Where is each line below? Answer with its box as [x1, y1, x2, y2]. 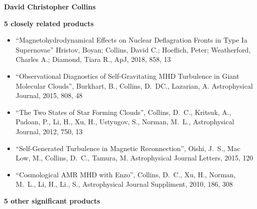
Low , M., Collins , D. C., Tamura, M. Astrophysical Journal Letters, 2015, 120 [15, 153, 254, 163]
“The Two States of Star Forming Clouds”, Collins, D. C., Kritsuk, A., [15, 106, 231, 117]
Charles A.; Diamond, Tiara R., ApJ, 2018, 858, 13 [15, 54, 171, 64]
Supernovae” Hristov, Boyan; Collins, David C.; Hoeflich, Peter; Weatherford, [15, 44, 251, 54]
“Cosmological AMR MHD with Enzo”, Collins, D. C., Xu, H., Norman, [15, 169, 236, 179]
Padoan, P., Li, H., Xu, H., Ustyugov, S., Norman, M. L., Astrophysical [15, 116, 234, 127]
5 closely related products [4, 18, 94, 28]
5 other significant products [4, 195, 101, 206]
